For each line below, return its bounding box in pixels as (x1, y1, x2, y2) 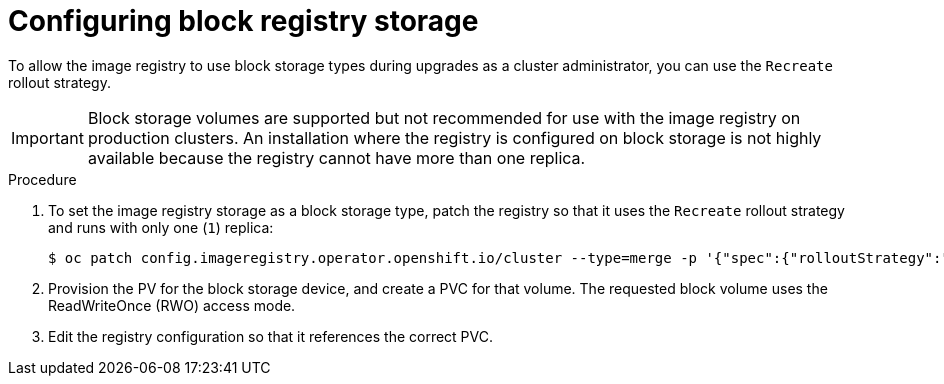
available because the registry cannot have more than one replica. (87, 147, 586, 168)
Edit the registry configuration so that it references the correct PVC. (48, 327, 494, 345)
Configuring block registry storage (8, 4, 479, 38)
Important (11, 127, 84, 148)
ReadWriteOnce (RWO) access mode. (48, 296, 296, 314)
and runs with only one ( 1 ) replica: (48, 218, 274, 236)
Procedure (8, 170, 77, 188)
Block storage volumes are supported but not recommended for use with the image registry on (87, 107, 801, 128)
